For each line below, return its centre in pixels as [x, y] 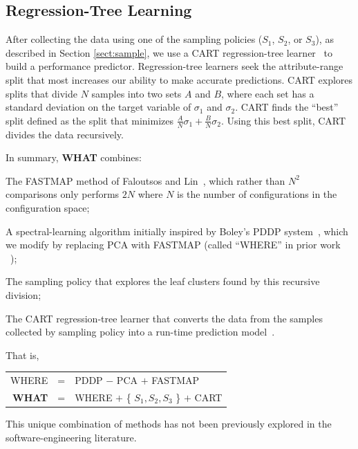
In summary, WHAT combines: [74, 157]
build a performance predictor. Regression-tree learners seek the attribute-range [175, 66]
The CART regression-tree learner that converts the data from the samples [164, 318]
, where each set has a [268, 93]
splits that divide [42, 93]
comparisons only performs [63, 194]
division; [23, 294]
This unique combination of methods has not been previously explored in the [169, 423]
